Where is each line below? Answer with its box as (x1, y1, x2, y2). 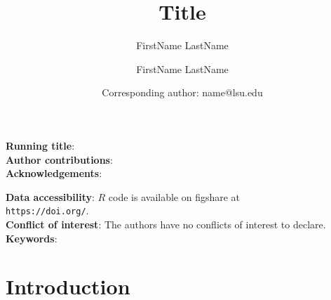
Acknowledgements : (6, 166, 102, 181)
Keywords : (6, 230, 58, 245)
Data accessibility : (6, 189, 95, 204)
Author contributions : (6, 152, 113, 167)
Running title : (6, 138, 75, 152)
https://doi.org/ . (6, 203, 89, 218)
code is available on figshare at (108, 189, 241, 204)
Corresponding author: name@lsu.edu (102, 85, 263, 100)
